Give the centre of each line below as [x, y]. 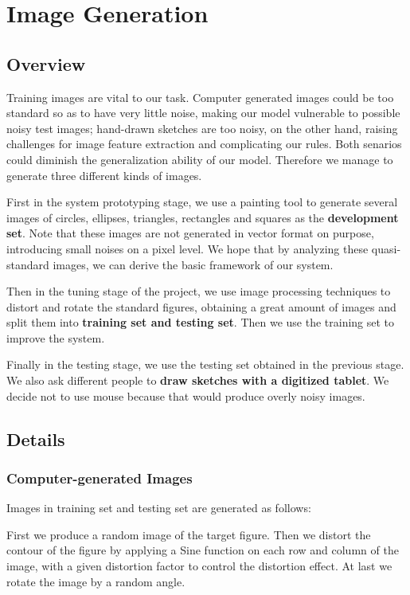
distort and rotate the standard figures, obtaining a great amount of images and [201, 306]
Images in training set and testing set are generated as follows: [159, 508]
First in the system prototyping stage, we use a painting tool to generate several [202, 202]
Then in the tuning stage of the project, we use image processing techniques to [199, 291]
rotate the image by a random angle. [96, 581]
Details [36, 438]
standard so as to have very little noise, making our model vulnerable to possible [203, 113]
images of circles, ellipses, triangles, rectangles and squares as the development [203, 217]
